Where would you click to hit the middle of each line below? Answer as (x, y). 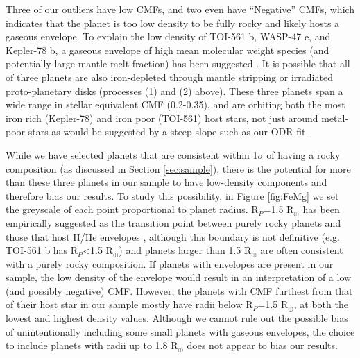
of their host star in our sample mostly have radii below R (129, 304)
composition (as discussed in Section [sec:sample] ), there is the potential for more (178, 168)
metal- (335, 118)
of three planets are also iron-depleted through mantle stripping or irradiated (169, 77)
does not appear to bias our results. (262, 345)
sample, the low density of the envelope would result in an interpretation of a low (179, 277)
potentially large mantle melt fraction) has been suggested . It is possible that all (178, 63)
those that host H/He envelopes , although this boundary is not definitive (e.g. (173, 236)
